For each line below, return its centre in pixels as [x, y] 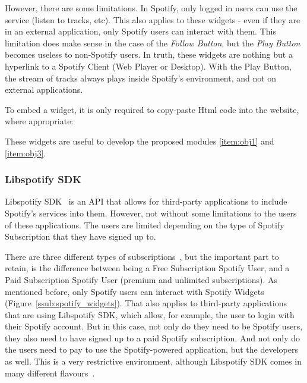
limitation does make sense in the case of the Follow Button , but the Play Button [153, 43]
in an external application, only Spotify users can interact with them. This [140, 31]
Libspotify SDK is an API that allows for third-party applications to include [146, 201]
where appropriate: [39, 121]
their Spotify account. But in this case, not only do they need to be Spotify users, [154, 326]
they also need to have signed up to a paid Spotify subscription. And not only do [153, 338]
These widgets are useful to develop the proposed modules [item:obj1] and [140, 141]
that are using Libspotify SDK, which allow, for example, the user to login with [150, 314]
